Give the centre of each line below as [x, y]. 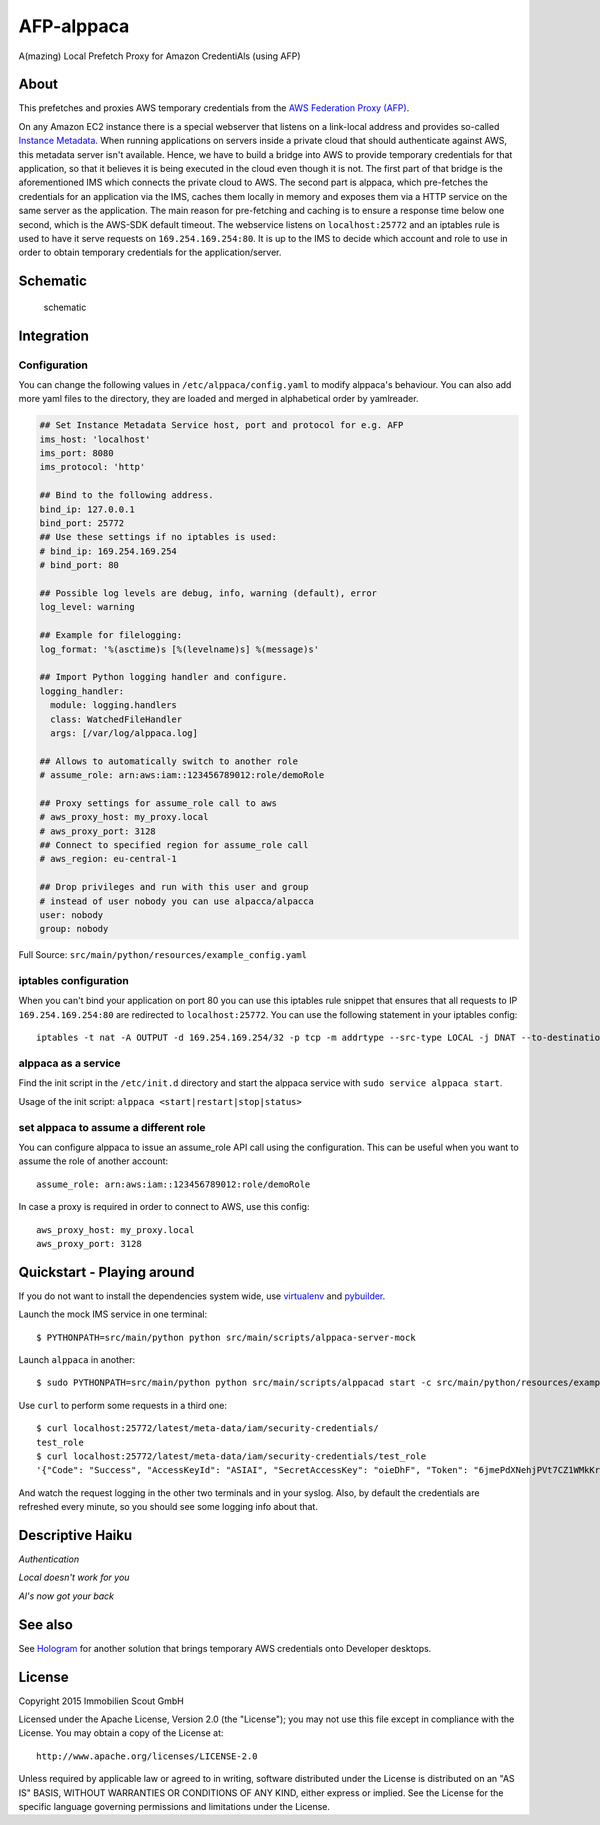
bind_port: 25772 [82, 523]
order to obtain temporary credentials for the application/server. [150, 252]
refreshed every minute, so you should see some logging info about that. [168, 1507]
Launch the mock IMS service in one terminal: [113, 1314]
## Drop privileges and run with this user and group [174, 887]
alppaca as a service [69, 1063]
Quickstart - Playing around [106, 1271]
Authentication [49, 1559]
